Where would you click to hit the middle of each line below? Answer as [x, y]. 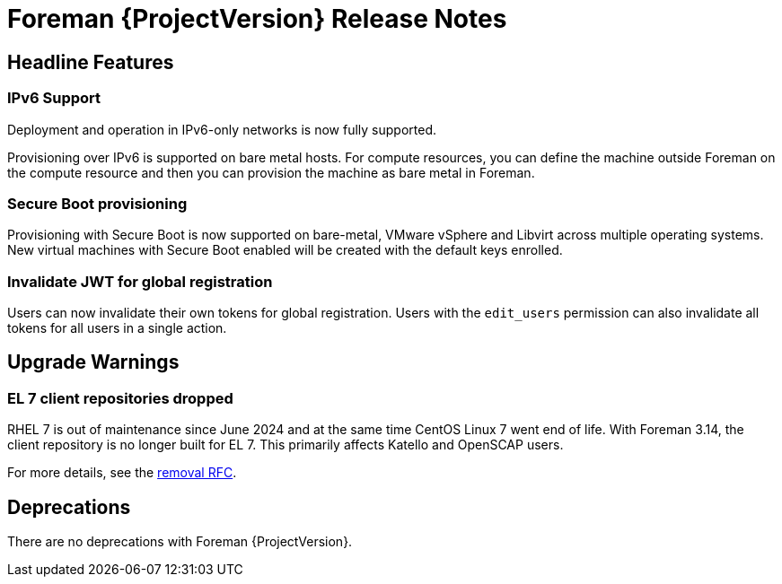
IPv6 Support [54, 98]
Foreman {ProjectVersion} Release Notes [257, 19]
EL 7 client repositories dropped [120, 398]
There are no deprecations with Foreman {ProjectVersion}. [180, 542]
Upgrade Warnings [93, 362]
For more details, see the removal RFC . [122, 473]
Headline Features [91, 62]
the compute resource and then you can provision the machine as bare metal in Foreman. [271, 172]
